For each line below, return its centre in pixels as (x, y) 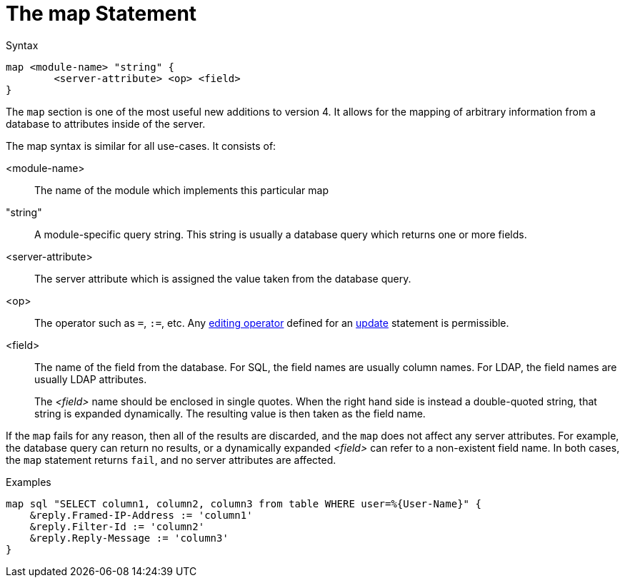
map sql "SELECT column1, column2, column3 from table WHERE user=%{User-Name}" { (244, 503)
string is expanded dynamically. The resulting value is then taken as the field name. (230, 413)
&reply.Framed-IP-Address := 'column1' (141, 515)
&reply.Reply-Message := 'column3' (129, 538)
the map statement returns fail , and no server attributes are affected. (171, 460)
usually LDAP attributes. (91, 379)
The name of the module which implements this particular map (182, 190)
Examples (29, 482)
